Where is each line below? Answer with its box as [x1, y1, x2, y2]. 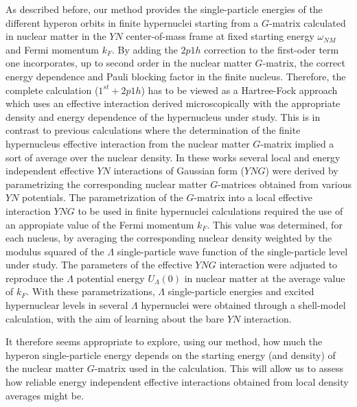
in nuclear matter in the [5, 29, 106, 43]
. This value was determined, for [207, 217, 343, 231]
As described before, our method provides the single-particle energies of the [5, 2, 323, 16]
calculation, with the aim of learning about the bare [5, 311, 224, 325]
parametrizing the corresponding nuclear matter [5, 176, 207, 191]
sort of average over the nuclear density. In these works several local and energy [5, 150, 341, 164]
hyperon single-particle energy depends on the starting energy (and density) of [5, 347, 336, 362]
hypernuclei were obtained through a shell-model [141, 298, 346, 312]
